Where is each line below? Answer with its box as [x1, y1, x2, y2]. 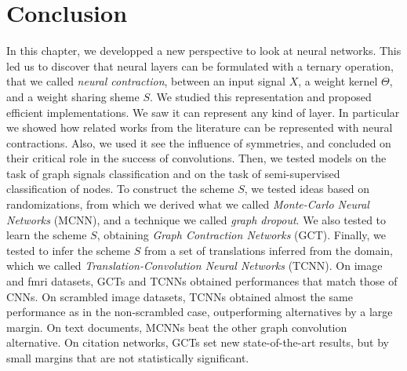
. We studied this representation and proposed [150, 88, 372, 104]
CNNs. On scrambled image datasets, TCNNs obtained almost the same [6, 288, 353, 304]
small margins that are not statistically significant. [6, 350, 249, 366]
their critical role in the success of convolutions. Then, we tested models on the [6, 150, 387, 166]
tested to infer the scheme [6, 242, 131, 258]
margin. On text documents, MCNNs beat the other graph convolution [6, 318, 347, 335]
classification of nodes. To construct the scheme [6, 180, 234, 197]
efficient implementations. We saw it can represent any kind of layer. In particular [6, 104, 400, 120]
